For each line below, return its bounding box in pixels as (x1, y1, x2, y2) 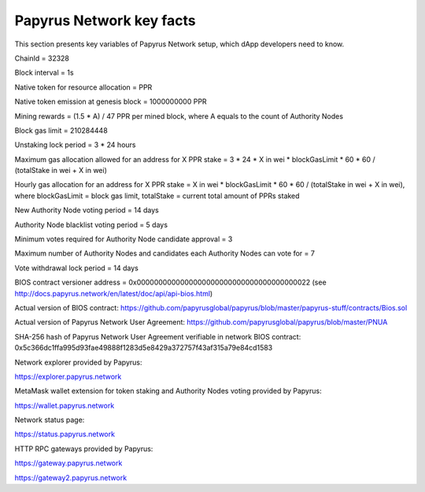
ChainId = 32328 (14, 53, 70, 63)
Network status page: (14, 415, 85, 424)
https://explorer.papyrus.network (14, 372, 122, 381)
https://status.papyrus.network (14, 429, 116, 439)
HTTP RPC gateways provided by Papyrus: (14, 444, 153, 453)
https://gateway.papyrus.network (14, 458, 123, 468)
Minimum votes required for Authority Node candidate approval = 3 (14, 234, 233, 244)
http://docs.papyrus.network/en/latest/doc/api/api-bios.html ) (14, 288, 213, 298)
